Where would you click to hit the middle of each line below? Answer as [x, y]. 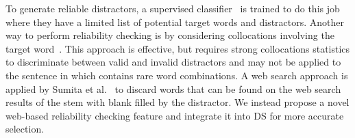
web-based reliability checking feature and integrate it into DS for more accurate [175, 115]
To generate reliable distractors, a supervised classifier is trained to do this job [173, 8]
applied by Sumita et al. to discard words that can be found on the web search [173, 88]
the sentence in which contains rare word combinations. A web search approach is [177, 75]
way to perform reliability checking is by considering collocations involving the [170, 35]
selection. [25, 129]
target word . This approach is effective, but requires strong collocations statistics [178, 48]
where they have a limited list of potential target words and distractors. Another [175, 22]
